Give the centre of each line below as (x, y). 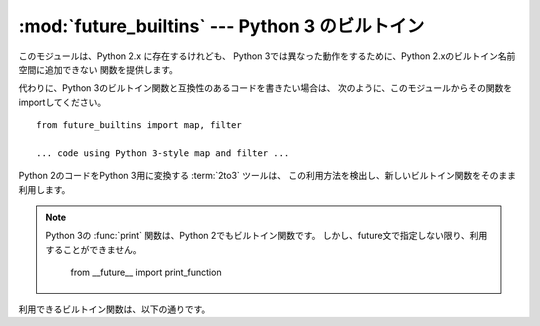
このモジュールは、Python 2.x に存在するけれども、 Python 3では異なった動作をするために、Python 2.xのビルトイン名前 (267, 56)
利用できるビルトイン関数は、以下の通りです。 (114, 309)
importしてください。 (62, 102)
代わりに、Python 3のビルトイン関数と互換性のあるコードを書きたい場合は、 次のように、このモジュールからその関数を (265, 88)
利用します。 (44, 189)
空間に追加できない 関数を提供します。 (98, 69)
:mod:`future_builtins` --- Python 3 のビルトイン (221, 26)
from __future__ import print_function (146, 272)
